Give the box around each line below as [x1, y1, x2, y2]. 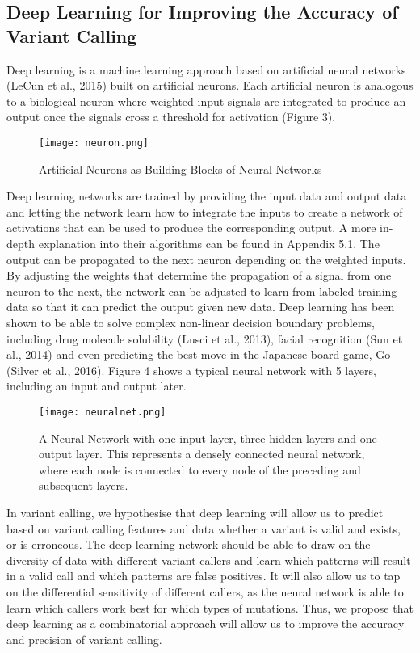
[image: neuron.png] [39, 137, 149, 149]
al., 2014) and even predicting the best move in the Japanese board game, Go [6, 346, 391, 363]
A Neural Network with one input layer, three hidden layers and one [39, 429, 377, 446]
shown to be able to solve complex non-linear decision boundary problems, [6, 314, 375, 331]
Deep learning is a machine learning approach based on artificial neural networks [6, 61, 406, 78]
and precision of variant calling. [6, 630, 162, 647]
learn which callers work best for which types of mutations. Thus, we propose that [6, 599, 414, 616]
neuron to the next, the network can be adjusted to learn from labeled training [6, 282, 397, 299]
